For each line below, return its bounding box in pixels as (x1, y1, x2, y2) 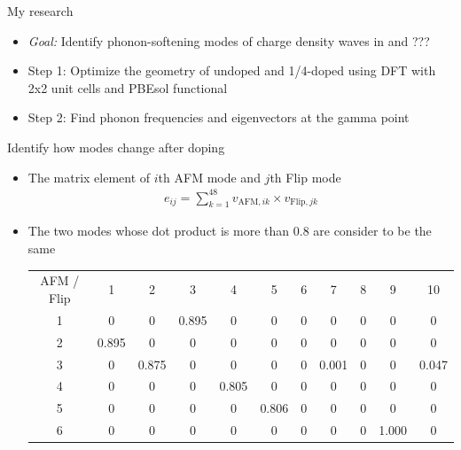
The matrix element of (27, 167, 151, 186)
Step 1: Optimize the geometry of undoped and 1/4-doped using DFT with (27, 61, 436, 80)
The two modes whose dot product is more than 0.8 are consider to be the (27, 221, 432, 240)
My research (7, 2, 74, 19)
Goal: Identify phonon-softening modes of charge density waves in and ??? (27, 31, 430, 50)
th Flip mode (270, 167, 341, 186)
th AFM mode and (158, 167, 261, 186)
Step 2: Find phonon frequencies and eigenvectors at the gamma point (27, 108, 410, 127)
